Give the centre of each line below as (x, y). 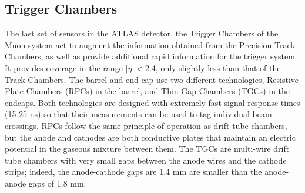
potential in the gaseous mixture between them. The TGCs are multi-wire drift (147, 149)
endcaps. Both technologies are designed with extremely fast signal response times (152, 102)
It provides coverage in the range (64, 67)
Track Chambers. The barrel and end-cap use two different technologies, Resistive (152, 79)
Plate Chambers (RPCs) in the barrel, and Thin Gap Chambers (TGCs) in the (148, 91)
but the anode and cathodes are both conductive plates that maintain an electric (150, 137)
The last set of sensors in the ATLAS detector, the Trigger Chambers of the (142, 33)
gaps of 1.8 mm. (57, 183)
